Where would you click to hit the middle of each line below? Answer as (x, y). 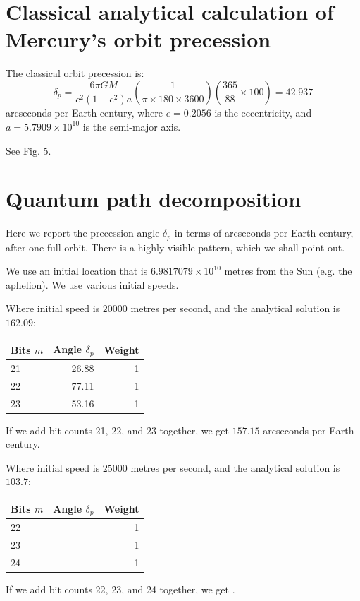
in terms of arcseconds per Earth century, (264, 233)
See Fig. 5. (29, 150)
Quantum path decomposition (154, 199)
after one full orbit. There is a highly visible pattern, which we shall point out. (175, 247)
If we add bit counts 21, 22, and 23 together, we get (118, 430)
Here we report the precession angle (83, 233)
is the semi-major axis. (132, 126)
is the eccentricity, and (263, 113)
